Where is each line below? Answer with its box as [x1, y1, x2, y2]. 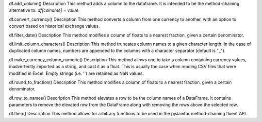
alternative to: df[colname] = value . [9, 7, 80, 13]
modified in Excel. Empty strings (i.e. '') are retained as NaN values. [9, 70, 144, 76]
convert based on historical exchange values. [9, 23, 100, 29]
